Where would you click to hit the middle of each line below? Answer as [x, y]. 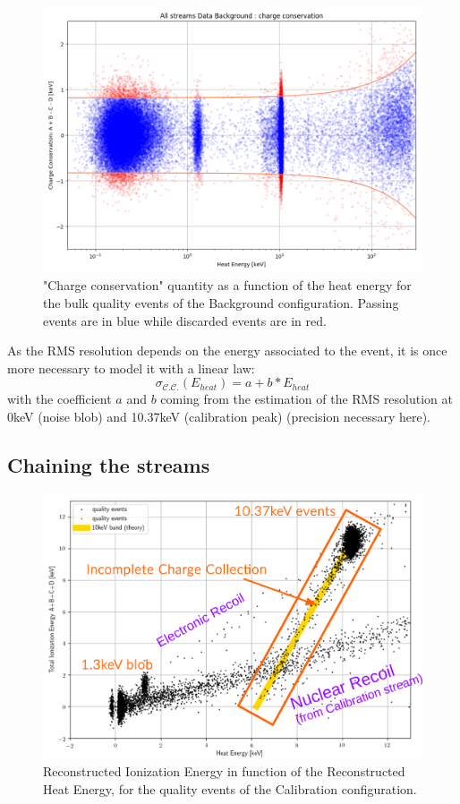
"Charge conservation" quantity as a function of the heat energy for [227, 285]
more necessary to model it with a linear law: [131, 368]
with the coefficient [60, 399]
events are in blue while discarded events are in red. [185, 320]
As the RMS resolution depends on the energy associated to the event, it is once [227, 351]
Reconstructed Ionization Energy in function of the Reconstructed [224, 771]
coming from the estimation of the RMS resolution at [307, 399]
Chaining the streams [109, 464]
